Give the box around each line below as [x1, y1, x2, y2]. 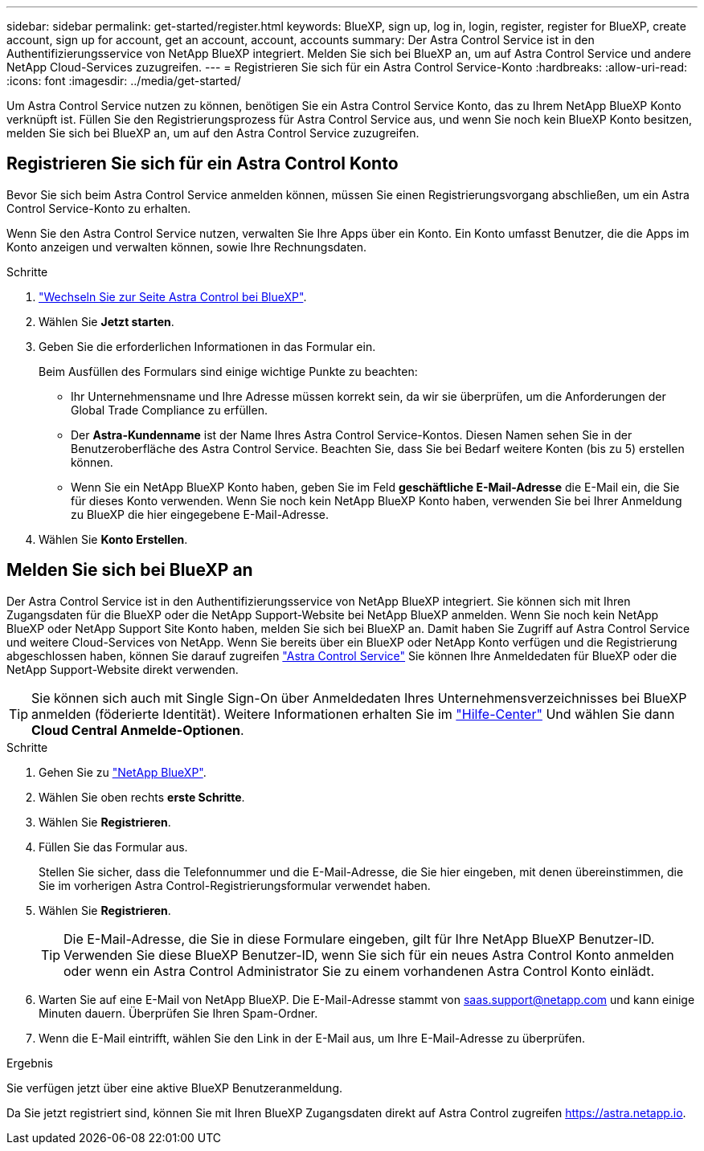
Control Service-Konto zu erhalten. [6, 201, 191, 215]
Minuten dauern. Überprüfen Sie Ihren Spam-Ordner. [39, 1006, 318, 1020]
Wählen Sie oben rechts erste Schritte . [39, 790, 245, 804]
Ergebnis [6, 1055, 53, 1070]
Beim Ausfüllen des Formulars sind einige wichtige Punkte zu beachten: [39, 364, 418, 378]
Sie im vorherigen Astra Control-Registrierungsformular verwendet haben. [39, 878, 431, 892]
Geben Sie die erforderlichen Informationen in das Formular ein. [39, 339, 376, 353]
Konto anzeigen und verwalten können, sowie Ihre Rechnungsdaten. [6, 239, 367, 254]
